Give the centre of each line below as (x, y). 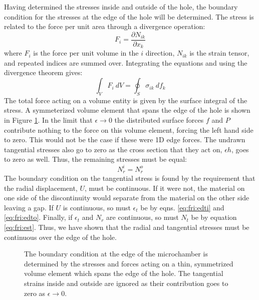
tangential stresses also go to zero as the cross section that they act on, (113, 149)
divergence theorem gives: (43, 72)
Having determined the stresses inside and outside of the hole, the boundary (121, 7)
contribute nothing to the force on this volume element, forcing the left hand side (129, 129)
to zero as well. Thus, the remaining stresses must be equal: (95, 159)
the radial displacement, (41, 188)
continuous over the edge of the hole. (60, 237)
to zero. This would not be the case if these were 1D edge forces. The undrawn (125, 139)
